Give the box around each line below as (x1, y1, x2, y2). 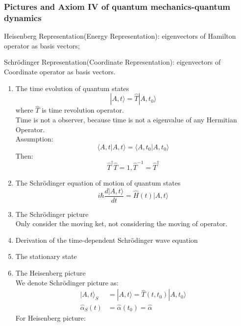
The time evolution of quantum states (15, 83, 129, 93)
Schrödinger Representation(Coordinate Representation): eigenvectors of (4, 57, 221, 67)
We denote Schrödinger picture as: (15, 277, 119, 287)
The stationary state (15, 251, 77, 261)
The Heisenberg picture (15, 268, 86, 278)
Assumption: (15, 134, 53, 144)
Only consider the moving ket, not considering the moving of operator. (15, 218, 228, 229)
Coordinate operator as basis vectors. (4, 66, 116, 76)
